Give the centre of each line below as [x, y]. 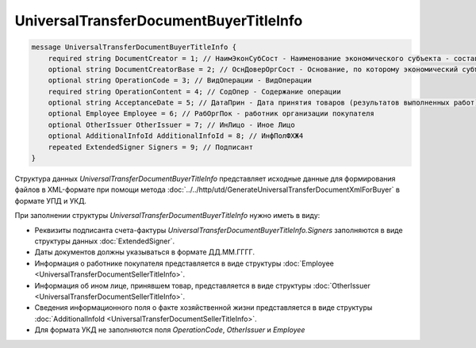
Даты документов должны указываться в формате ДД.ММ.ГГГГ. [145, 252]
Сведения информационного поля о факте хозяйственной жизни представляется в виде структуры [203, 308]
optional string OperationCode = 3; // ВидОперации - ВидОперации [180, 80]
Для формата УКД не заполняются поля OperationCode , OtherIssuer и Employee [170, 330]
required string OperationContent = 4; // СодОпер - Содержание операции [194, 92]
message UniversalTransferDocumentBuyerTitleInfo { [134, 47]
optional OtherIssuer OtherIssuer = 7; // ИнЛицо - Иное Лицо [171, 124]
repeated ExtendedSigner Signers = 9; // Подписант [151, 147]
